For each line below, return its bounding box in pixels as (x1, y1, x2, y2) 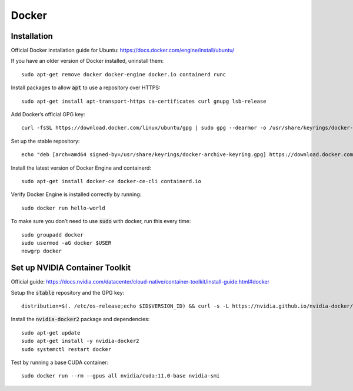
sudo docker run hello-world (21, 204, 105, 211)
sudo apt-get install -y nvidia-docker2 (21, 338, 139, 345)
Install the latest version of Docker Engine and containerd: (11, 164, 151, 171)
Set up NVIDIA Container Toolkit (11, 263, 131, 273)
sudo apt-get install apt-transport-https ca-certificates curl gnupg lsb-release (21, 97, 267, 105)
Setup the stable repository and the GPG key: (11, 289, 125, 296)
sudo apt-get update (21, 329, 81, 336)
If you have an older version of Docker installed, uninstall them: (11, 58, 164, 65)
